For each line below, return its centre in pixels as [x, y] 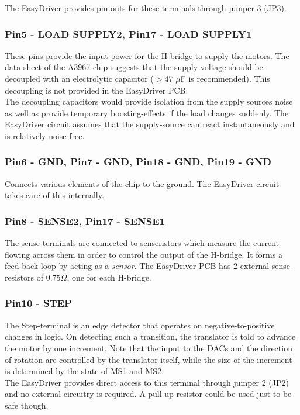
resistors [20, 277]
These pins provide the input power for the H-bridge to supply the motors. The [147, 55]
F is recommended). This [225, 78]
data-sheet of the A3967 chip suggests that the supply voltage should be [134, 67]
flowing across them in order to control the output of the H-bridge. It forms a [144, 254]
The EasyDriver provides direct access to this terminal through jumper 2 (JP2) [147, 382]
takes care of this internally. [54, 195]
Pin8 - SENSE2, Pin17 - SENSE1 [85, 221]
